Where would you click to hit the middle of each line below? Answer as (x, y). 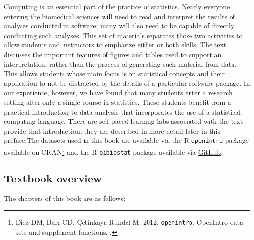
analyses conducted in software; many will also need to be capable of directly (119, 26)
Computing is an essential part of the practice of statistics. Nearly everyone (117, 6)
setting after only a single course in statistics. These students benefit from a (117, 102)
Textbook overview (53, 178)
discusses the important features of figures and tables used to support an (113, 54)
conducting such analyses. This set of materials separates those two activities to (123, 35)
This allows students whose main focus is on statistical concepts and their (114, 73)
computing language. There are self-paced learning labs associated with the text (124, 121)
